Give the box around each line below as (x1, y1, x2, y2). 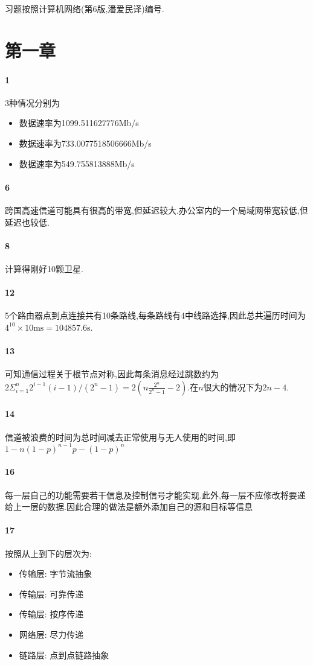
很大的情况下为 (203, 380, 263, 393)
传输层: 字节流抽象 (19, 567, 92, 580)
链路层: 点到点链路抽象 (19, 648, 109, 661)
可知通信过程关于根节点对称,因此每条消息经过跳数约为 (5, 367, 219, 380)
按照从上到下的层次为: (5, 547, 92, 559)
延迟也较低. (5, 215, 50, 228)
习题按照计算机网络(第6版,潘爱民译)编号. (5, 2, 164, 14)
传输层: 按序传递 (19, 608, 84, 620)
